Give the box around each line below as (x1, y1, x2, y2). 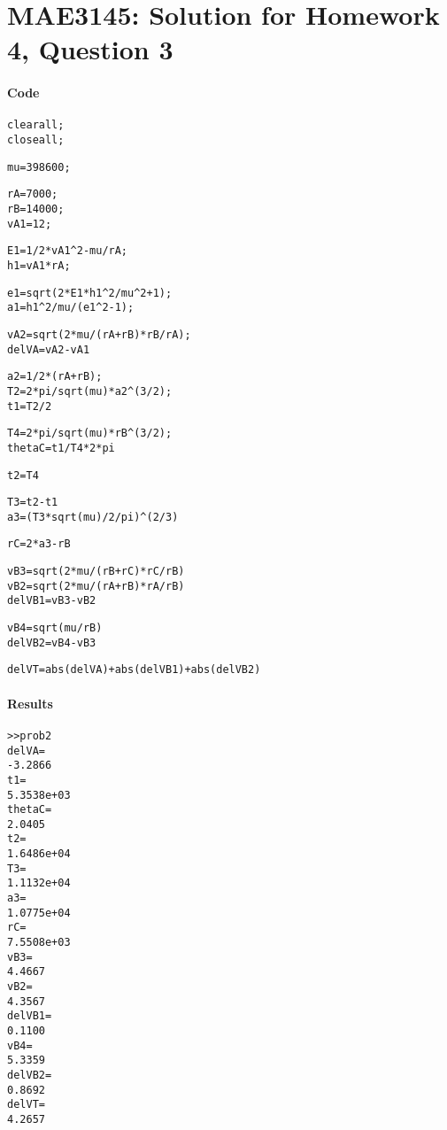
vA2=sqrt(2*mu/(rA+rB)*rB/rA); (7, 328, 191, 341)
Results (7, 693, 53, 712)
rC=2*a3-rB (7, 538, 71, 551)
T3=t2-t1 (7, 496, 58, 509)
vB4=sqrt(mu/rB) (7, 622, 103, 635)
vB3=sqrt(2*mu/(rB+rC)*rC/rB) (7, 565, 185, 578)
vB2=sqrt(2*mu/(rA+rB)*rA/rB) (7, 579, 185, 592)
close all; (7, 134, 65, 147)
